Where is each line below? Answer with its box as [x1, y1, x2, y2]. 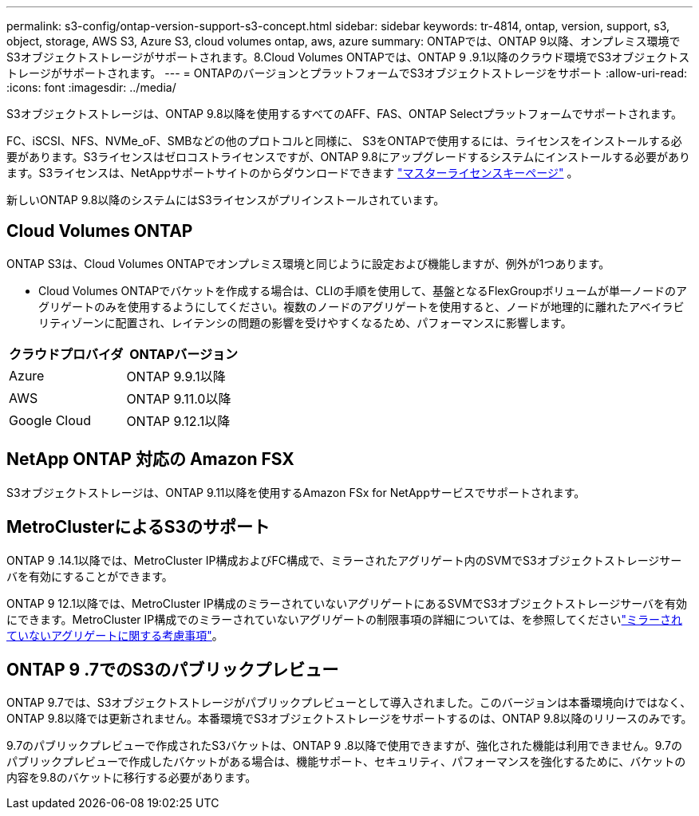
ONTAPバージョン [129, 345, 238, 362]
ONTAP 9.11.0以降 [126, 390, 231, 407]
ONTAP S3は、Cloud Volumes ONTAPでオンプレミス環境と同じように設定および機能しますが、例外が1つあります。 [6, 256, 610, 270]
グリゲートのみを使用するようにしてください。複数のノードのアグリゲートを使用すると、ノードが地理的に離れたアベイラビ [38, 299, 685, 313]
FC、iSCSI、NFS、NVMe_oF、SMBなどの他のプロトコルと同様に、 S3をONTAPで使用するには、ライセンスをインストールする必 [6, 134, 682, 148]
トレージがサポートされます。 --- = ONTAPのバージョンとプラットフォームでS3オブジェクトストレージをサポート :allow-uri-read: [6, 66, 688, 80]
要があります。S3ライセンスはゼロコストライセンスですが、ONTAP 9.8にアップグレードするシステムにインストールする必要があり [6, 150, 691, 164]
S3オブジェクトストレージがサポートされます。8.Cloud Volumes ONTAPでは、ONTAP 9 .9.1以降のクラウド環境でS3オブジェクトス [6, 50, 690, 64]
